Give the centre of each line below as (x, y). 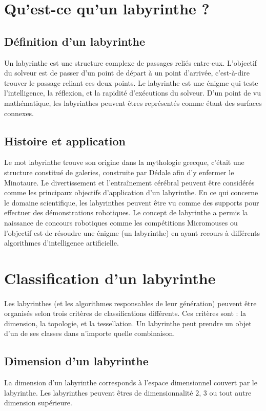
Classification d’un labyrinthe (110, 278)
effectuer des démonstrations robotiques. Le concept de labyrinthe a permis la (126, 212)
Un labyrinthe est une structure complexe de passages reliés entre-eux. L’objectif (131, 62)
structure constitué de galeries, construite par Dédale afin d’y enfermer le (119, 172)
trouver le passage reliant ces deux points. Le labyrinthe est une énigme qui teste (131, 82)
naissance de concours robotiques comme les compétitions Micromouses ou (121, 222)
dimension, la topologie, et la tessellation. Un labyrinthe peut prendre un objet (128, 323)
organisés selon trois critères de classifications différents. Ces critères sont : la (125, 313)
